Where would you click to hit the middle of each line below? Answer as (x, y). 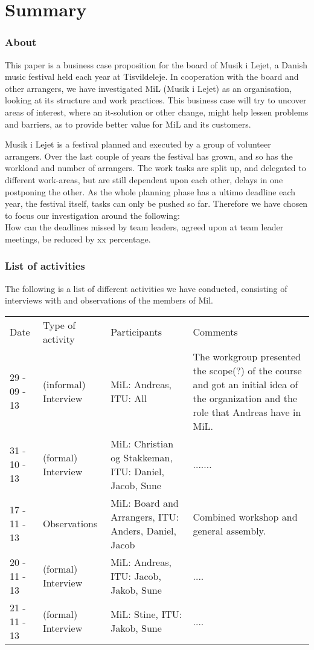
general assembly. (229, 530)
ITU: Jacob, (136, 576)
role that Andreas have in (247, 412)
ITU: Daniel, (137, 471)
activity (59, 339)
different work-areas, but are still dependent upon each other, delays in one (144, 179)
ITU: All (129, 398)
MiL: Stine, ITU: (146, 614)
